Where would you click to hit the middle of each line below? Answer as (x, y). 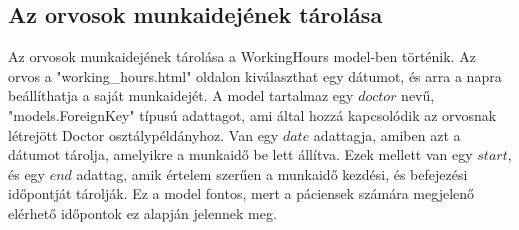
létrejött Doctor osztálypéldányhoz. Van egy (143, 134)
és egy (27, 173)
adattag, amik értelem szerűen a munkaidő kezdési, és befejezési (272, 173)
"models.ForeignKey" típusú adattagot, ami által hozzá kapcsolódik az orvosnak (252, 114)
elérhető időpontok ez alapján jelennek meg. (142, 212)
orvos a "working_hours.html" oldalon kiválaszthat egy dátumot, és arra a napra (255, 75)
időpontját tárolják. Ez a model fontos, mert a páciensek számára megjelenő (241, 193)
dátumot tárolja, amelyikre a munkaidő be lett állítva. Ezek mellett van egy (240, 154)
